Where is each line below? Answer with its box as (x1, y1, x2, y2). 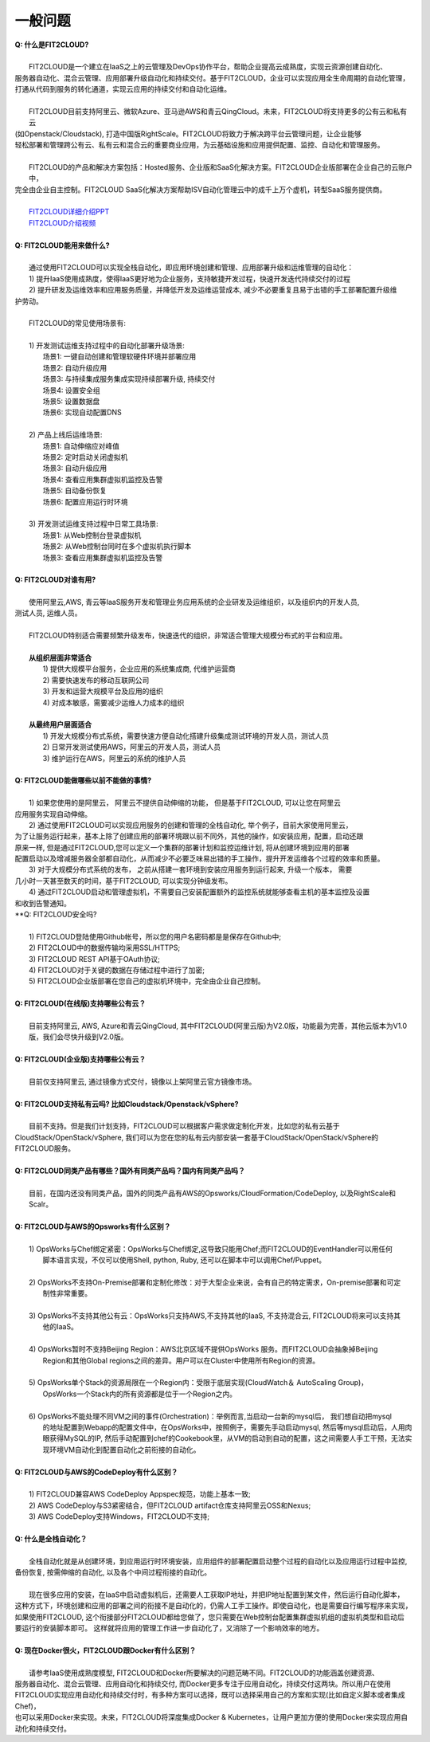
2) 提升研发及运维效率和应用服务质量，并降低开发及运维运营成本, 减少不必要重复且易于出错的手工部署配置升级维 (29, 285, 397, 295)
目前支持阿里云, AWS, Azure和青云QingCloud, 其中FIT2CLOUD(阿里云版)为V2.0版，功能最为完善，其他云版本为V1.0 (29, 1021, 408, 1030)
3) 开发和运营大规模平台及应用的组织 (42, 686, 163, 696)
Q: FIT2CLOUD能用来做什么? (14, 240, 111, 250)
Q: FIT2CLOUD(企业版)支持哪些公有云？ (14, 1054, 147, 1064)
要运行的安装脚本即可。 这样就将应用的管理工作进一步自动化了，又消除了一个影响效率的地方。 (14, 1623, 324, 1633)
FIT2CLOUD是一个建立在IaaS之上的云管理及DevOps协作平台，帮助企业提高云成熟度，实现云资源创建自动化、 (29, 62, 388, 72)
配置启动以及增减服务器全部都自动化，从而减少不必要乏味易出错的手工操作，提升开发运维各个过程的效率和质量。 (14, 853, 385, 864)
